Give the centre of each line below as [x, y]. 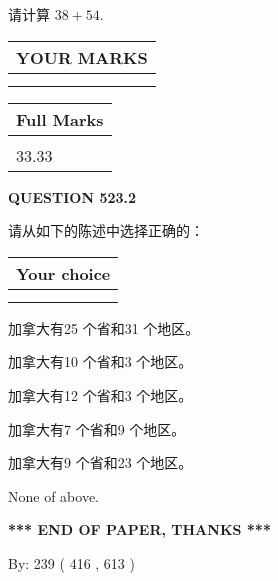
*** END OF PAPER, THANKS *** [139, 529]
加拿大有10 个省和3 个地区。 [100, 361]
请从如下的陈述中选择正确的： [106, 230]
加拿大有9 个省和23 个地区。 [100, 462]
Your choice [63, 273]
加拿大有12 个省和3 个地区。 [100, 394]
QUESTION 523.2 [72, 196]
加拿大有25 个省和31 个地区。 [104, 327]
